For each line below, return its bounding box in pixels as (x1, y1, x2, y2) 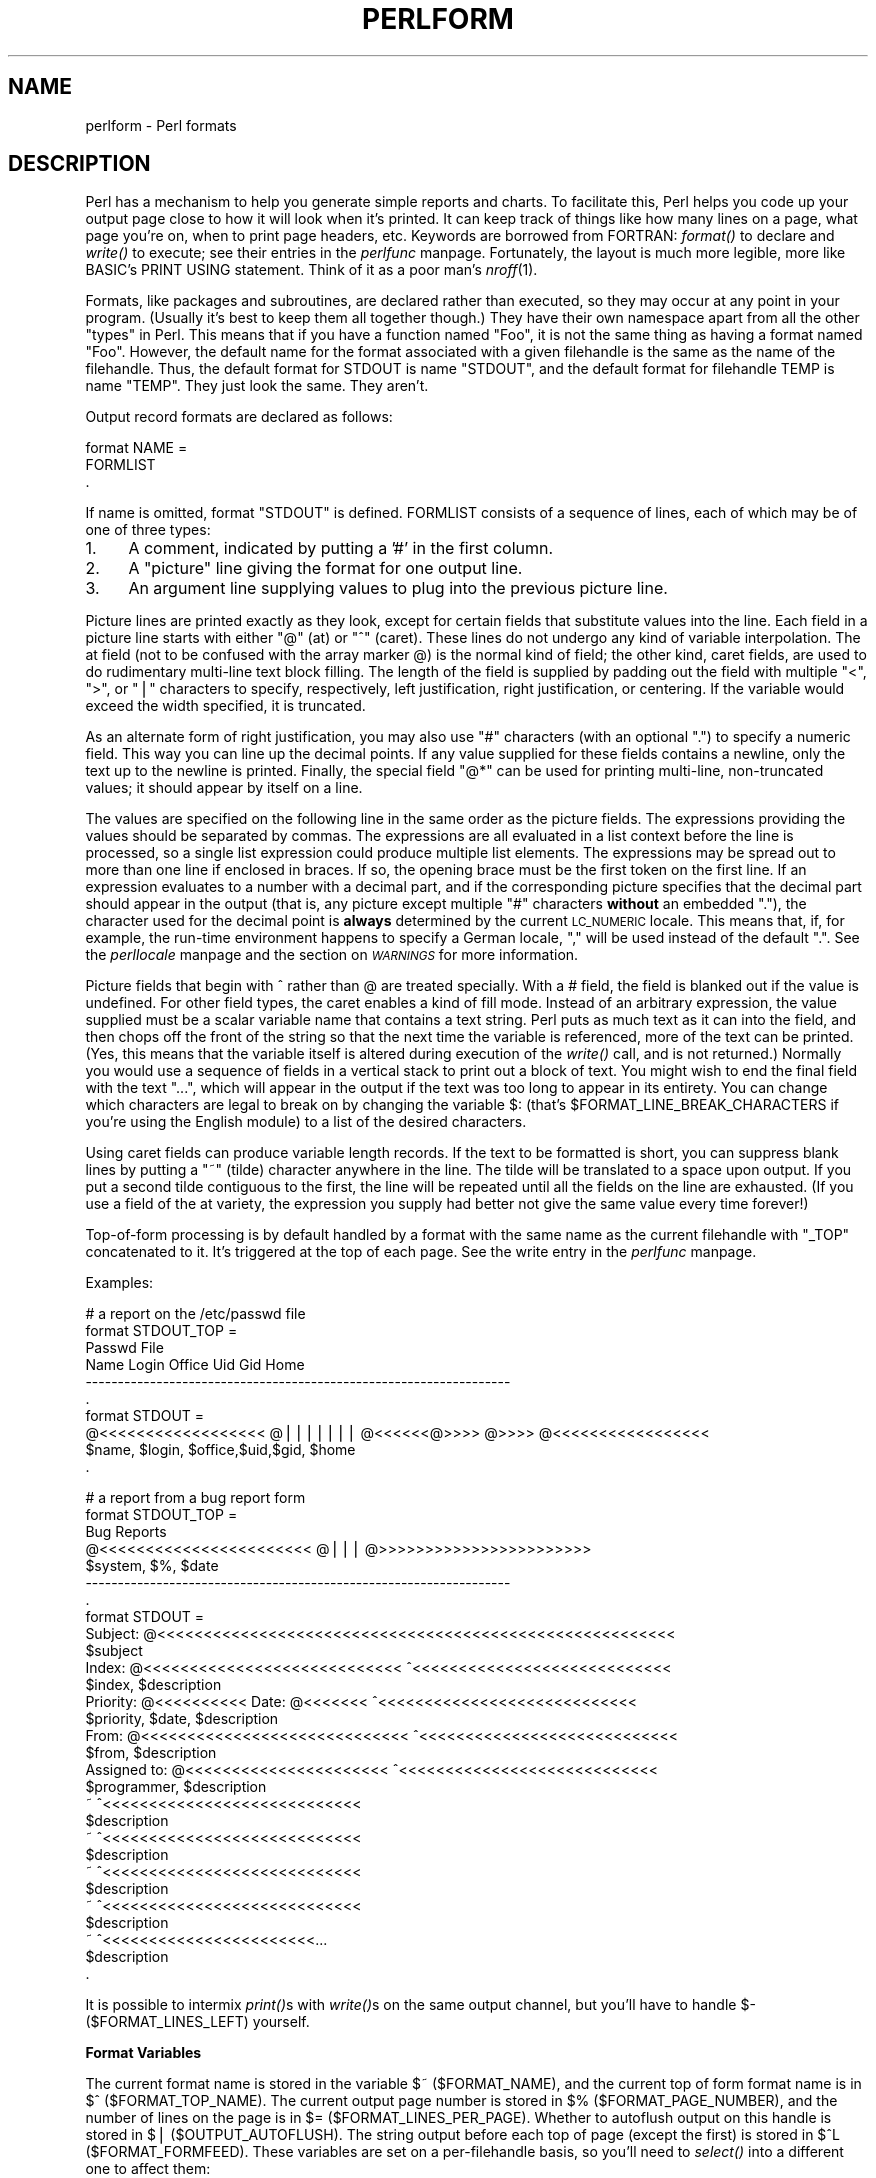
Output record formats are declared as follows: (85, 408, 393, 426)
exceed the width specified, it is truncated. (85, 697, 366, 715)
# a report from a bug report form (85, 1489, 306, 1507)
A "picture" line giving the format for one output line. (128, 558, 523, 579)
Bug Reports (85, 1523, 167, 1541)
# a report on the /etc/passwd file (85, 1305, 306, 1323)
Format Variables (85, 2044, 202, 2062)
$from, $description (85, 1744, 217, 1762)
